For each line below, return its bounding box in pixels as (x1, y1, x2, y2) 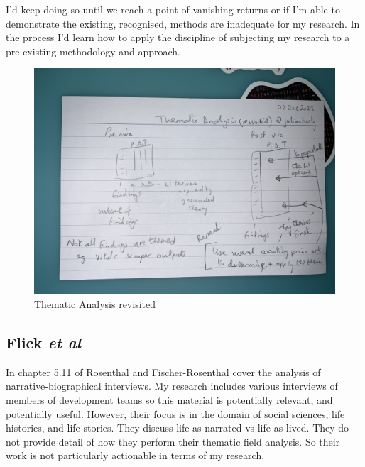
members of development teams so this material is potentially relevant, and (6, 392, 333, 407)
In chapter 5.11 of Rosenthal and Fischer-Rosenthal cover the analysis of (6, 364, 321, 379)
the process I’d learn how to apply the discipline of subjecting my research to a (6, 30, 350, 45)
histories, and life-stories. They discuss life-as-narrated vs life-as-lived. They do (6, 420, 349, 435)
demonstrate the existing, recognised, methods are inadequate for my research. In (6, 16, 360, 31)
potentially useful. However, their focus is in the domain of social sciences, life (6, 406, 345, 421)
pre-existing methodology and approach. (6, 43, 180, 58)
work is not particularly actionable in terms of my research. (6, 448, 265, 463)
